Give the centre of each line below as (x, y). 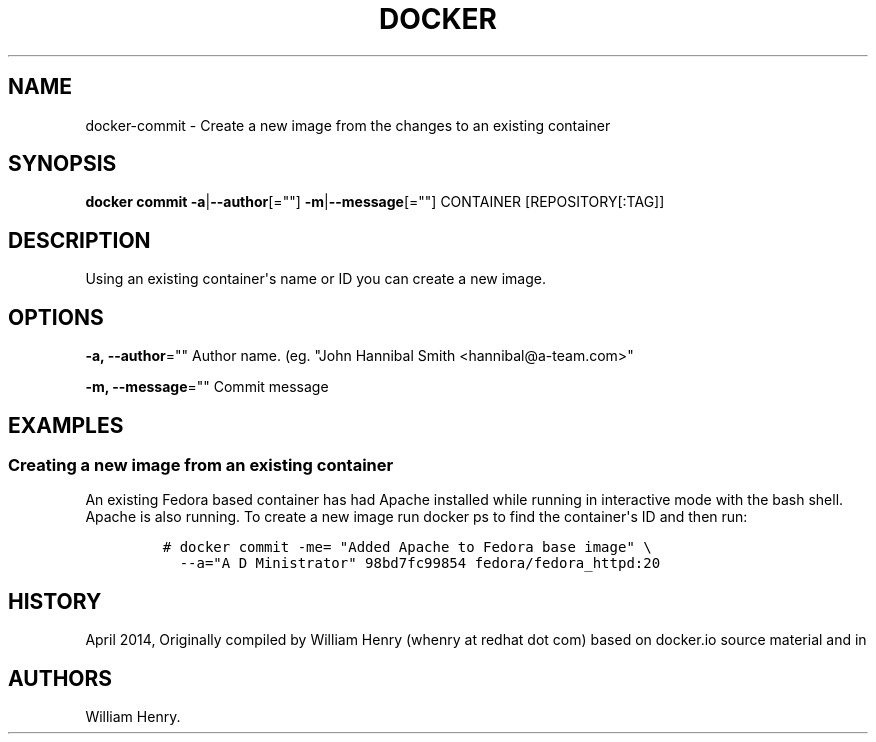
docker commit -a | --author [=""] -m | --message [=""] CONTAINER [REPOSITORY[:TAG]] (375, 202)
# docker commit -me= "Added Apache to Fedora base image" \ (407, 547)
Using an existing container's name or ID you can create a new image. (316, 279)
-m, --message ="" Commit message (207, 387)
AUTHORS (60, 678)
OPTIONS (56, 317)
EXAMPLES (66, 425)
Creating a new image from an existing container (201, 464)
